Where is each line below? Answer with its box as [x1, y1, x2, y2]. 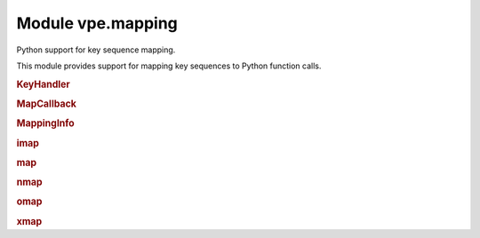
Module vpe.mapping [16, 13, 178, 33]
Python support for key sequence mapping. [16, 44, 176, 55]
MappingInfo [16, 117, 75, 130]
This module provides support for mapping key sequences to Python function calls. [16, 60, 322, 71]
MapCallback [16, 98, 77, 110]
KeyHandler [16, 78, 70, 91]
